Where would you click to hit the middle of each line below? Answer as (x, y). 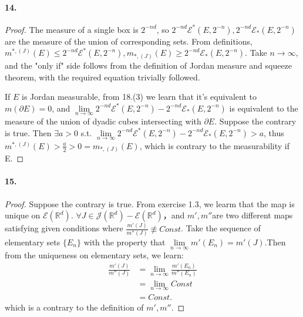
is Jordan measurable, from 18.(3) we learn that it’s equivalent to (139, 97)
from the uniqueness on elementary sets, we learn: (94, 255)
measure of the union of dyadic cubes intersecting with (103, 121)
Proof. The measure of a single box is (72, 29)
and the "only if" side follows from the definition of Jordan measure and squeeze (149, 65)
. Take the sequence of (221, 228)
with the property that (124, 242)
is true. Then (28, 132)
